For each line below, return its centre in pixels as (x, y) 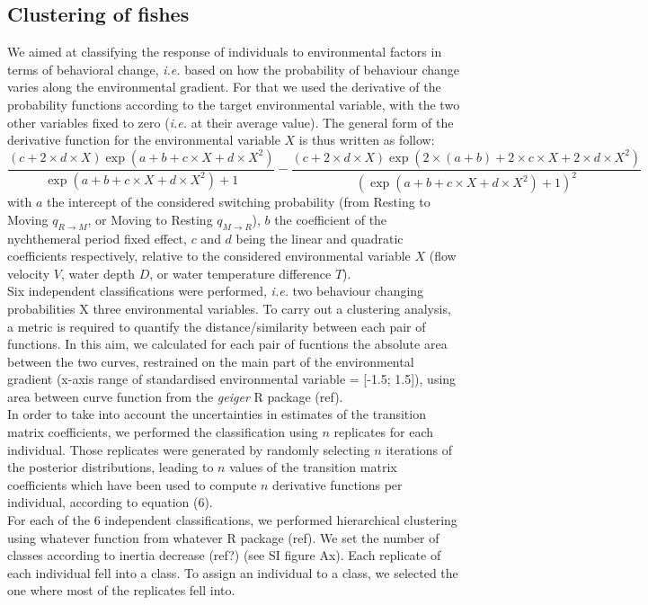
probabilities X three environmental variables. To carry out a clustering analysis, (229, 308)
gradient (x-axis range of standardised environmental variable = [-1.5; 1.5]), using (232, 379)
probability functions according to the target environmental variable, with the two (234, 104)
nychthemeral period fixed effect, (97, 238)
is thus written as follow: (367, 140)
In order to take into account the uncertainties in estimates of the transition (217, 414)
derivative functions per (337, 484)
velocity (29, 273)
